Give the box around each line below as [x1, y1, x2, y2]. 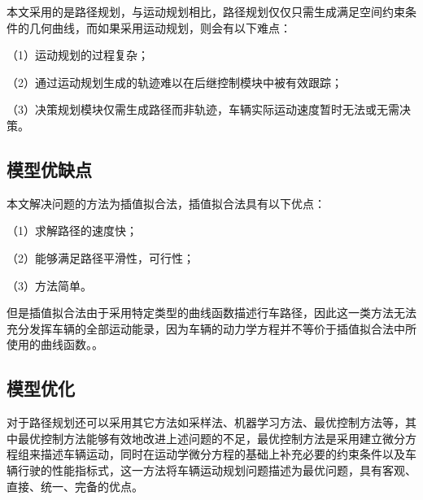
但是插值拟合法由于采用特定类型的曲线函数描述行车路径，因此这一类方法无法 [7, 304, 416, 321]
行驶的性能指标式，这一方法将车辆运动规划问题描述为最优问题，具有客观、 [17, 461, 416, 478]
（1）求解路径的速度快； [7, 222, 137, 239]
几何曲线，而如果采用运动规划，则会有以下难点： [28, 19, 291, 36]
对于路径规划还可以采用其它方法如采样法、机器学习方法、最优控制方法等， [7, 414, 405, 431]
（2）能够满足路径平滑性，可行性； [7, 249, 194, 266]
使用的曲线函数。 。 [7, 336, 103, 353]
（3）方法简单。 [7, 276, 92, 293]
